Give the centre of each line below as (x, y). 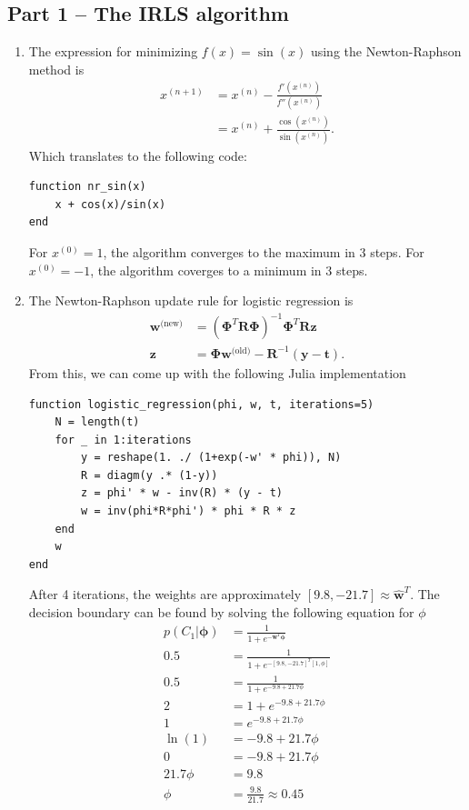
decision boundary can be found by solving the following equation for (221, 612)
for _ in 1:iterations (123, 440)
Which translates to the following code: (138, 155)
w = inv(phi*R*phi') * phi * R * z (189, 511)
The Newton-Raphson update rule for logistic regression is (191, 300)
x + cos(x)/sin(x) (110, 204)
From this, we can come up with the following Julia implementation (217, 372)
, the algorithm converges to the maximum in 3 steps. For (264, 252)
